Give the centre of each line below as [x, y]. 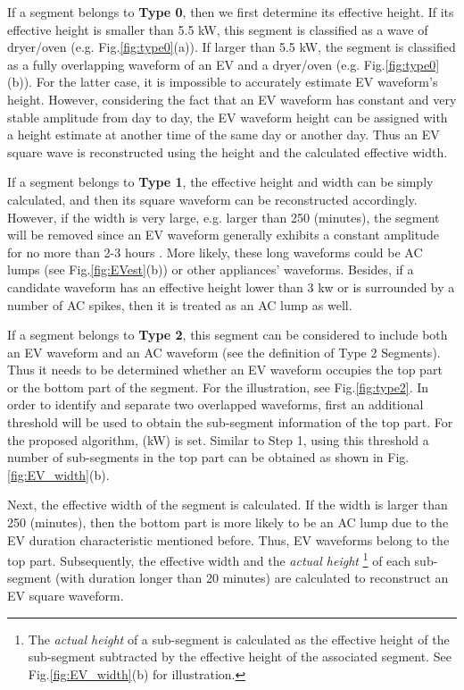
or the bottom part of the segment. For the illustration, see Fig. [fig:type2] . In [218, 387]
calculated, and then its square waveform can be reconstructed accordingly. [212, 199]
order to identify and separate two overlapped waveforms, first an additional [215, 404]
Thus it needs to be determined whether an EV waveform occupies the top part [225, 370]
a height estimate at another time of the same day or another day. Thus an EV [224, 135]
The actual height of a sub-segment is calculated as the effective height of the [239, 639]
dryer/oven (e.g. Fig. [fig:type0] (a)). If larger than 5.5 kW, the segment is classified [232, 47]
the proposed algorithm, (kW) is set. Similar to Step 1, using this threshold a [218, 439]
